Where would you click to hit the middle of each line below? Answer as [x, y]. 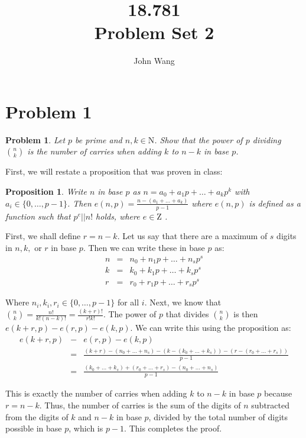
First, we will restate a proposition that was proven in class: [114, 171]
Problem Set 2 [154, 32]
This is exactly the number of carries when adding [96, 393]
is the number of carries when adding [95, 151]
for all [128, 302]
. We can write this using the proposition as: [211, 328]
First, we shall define [43, 236]
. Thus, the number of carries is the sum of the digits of [140, 405]
